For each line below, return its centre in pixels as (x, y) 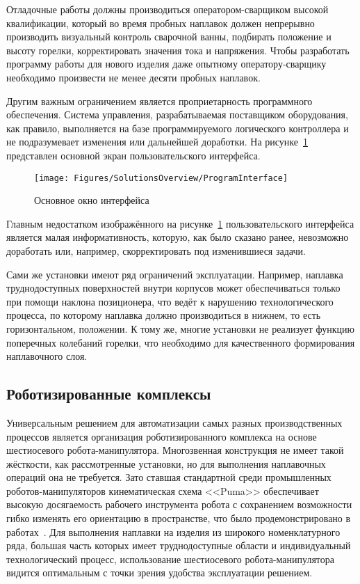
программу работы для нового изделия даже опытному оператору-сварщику (166, 64)
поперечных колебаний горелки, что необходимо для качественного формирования (181, 342)
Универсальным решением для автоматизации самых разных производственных (174, 422)
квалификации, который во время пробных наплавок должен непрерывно (161, 23)
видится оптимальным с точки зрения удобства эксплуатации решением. (159, 573)
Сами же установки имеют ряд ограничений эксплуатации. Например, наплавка (175, 274)
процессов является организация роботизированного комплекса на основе (162, 436)
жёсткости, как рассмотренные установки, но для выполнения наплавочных (166, 463)
